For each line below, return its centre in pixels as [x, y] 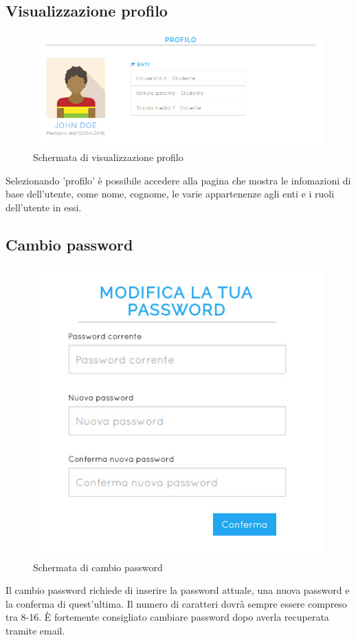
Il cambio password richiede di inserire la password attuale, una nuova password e [178, 590]
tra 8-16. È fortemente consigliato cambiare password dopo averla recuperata [167, 617]
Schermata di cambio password [98, 567]
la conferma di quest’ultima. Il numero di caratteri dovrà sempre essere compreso [176, 603]
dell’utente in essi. [44, 207]
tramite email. [35, 630]
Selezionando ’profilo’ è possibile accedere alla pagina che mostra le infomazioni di [178, 180]
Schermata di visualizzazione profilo [108, 157]
